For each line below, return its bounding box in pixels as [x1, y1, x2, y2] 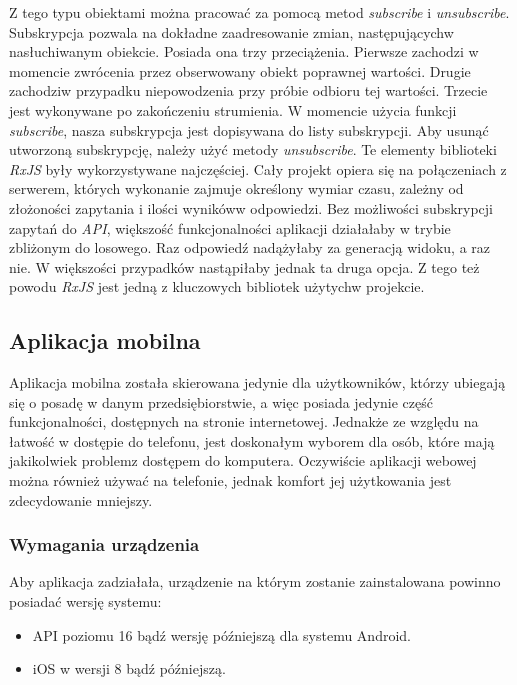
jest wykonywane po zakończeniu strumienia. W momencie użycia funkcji [9, 99, 457, 120]
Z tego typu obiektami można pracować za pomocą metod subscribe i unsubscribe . [9, 2, 510, 22]
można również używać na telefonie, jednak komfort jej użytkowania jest [9, 470, 452, 491]
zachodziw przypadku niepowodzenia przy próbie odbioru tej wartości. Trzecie [9, 80, 488, 101]
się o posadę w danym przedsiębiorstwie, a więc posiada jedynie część [9, 391, 433, 412]
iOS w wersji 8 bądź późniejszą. [32, 658, 226, 679]
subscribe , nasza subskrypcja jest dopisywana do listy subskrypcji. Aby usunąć [9, 119, 489, 140]
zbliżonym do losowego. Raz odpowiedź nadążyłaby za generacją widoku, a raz [9, 237, 491, 258]
